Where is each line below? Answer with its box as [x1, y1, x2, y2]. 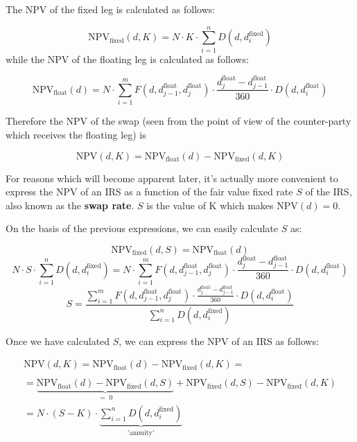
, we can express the [119, 333, 204, 348]
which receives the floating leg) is [6, 127, 146, 141]
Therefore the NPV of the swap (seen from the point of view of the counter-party [6, 114, 351, 128]
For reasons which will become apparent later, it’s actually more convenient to [6, 170, 338, 185]
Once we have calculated [6, 333, 110, 348]
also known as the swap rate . [6, 197, 134, 212]
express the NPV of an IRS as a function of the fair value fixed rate [6, 184, 293, 199]
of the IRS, [305, 184, 352, 199]
